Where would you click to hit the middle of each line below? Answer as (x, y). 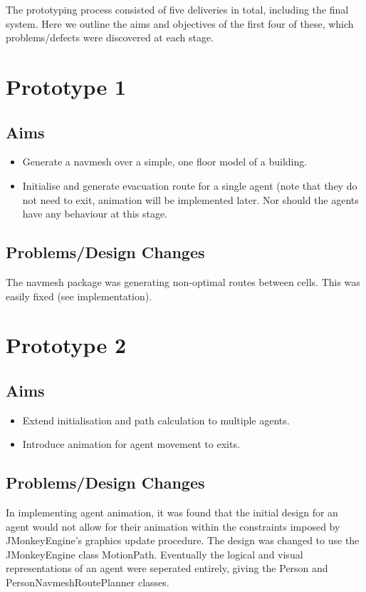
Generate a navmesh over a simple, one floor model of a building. (165, 162)
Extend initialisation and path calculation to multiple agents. (156, 420)
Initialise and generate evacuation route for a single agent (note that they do (190, 185)
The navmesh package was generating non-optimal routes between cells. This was (183, 281)
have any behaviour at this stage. (95, 214)
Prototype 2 (66, 345)
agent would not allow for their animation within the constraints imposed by (173, 526)
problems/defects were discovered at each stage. (110, 37)
